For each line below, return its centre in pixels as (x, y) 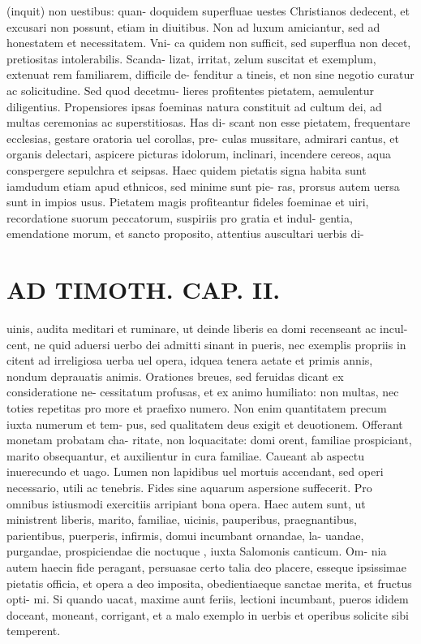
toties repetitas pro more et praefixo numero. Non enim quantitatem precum (197, 408)
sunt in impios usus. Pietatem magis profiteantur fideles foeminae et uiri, (188, 202)
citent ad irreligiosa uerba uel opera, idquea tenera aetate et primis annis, (190, 360)
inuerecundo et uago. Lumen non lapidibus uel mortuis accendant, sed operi (195, 471)
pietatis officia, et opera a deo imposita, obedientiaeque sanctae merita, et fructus (209, 583)
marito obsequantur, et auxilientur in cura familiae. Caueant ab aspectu (185, 455)
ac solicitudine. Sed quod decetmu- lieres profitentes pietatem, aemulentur (190, 90)
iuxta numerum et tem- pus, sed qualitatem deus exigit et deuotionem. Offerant (205, 424)
